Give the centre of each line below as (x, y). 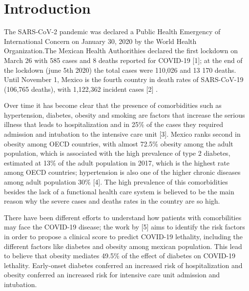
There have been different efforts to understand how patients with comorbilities (123, 217)
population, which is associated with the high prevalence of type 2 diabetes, (117, 153)
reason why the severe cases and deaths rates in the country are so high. (112, 201)
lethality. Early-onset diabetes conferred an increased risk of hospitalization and (123, 265)
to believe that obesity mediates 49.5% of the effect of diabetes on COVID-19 (120, 256)
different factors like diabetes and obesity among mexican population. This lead (123, 246)
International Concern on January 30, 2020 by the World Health (100, 41)
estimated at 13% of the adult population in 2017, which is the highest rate (117, 162)
